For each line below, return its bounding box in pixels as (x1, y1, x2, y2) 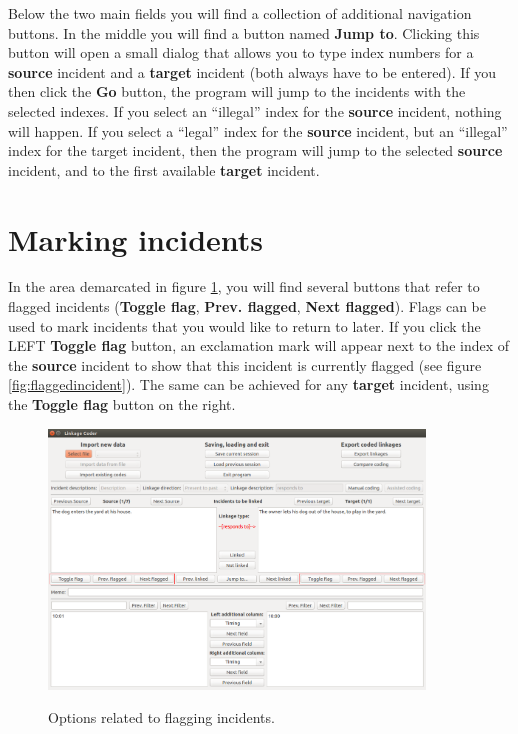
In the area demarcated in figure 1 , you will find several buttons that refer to (8, 276, 480, 297)
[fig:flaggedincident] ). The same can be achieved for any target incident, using (8, 374, 489, 395)
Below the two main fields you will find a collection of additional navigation (8, 3, 472, 23)
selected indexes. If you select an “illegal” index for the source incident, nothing (8, 100, 502, 121)
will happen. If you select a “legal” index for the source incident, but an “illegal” (8, 120, 508, 141)
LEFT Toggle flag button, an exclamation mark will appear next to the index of (8, 335, 510, 356)
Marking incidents (8, 218, 264, 259)
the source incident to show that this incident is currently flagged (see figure (8, 354, 482, 375)
